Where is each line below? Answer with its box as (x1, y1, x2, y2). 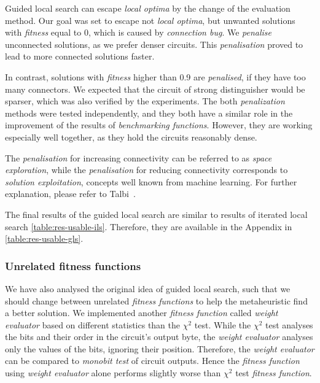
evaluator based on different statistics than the (5, 318, 180, 331)
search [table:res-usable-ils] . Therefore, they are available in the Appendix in (5, 220, 292, 233)
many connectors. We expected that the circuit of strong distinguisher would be (5, 82, 305, 95)
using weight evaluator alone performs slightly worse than (5, 366, 221, 379)
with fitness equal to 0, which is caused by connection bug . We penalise (5, 26, 272, 39)
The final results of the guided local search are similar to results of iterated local (5, 207, 308, 220)
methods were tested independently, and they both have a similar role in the (5, 106, 293, 119)
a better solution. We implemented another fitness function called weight (5, 306, 278, 319)
